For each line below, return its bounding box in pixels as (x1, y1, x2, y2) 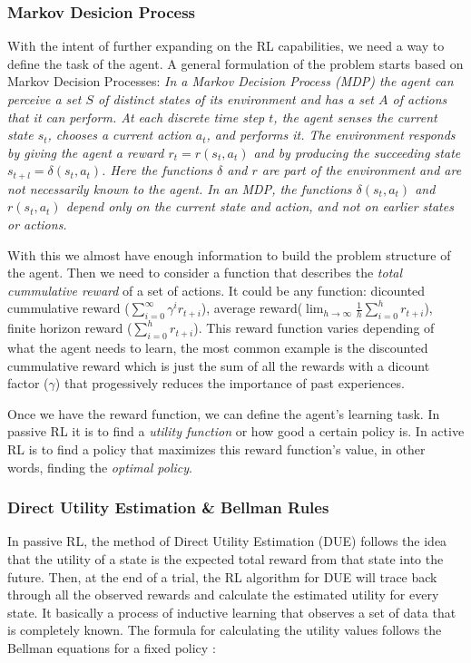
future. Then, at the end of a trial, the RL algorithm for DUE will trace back (7, 567, 437, 586)
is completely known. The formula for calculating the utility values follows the (7, 620, 442, 639)
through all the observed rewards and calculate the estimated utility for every (7, 585, 439, 604)
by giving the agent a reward (7, 142, 164, 161)
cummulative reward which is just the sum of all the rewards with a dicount (7, 356, 430, 375)
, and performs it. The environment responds (206, 125, 456, 144)
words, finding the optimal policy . (7, 457, 192, 476)
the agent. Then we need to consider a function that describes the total (7, 263, 403, 282)
